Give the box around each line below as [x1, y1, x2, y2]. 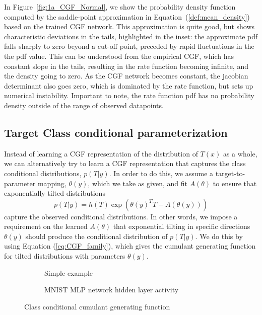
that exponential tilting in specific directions [113, 221, 250, 231]
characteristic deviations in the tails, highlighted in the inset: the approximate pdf [4, 31, 258, 41]
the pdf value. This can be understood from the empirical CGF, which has [4, 50, 234, 61]
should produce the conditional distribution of [25, 230, 168, 241]
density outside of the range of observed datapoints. [4, 100, 164, 110]
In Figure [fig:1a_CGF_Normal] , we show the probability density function [4, 2, 236, 12]
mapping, [37, 178, 67, 188]
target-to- [215, 168, 245, 178]
